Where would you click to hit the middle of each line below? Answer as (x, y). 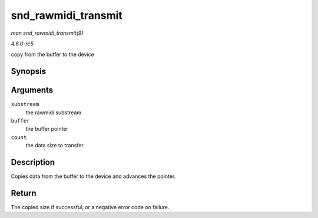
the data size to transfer (54, 146)
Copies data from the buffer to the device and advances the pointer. (93, 176)
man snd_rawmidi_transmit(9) (47, 33)
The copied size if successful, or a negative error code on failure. (90, 207)
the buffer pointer (47, 129)
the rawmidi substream (54, 113)
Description (33, 162)
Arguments (32, 90)
